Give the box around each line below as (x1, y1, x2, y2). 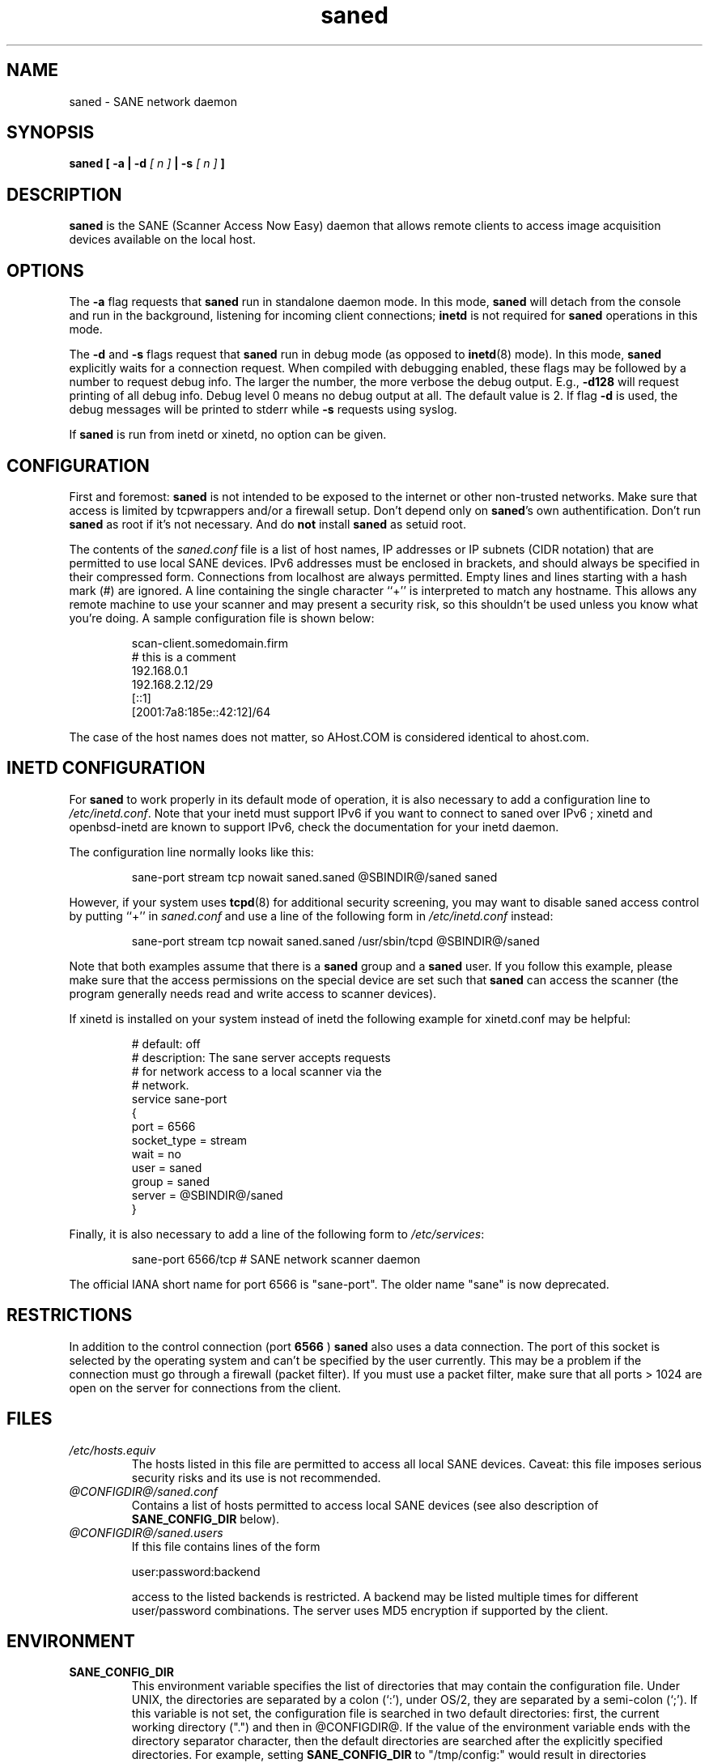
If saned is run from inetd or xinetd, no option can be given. (69, 427, 387, 442)
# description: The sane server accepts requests (131, 1050, 391, 1064)
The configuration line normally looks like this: (69, 844, 314, 859)
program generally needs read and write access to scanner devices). (69, 986, 437, 1000)
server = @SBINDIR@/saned (131, 1187, 283, 1202)
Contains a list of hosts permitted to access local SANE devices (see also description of (131, 1497, 599, 1512)
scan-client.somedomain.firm (131, 635, 289, 650)
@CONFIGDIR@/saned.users (69, 1525, 223, 1540)
